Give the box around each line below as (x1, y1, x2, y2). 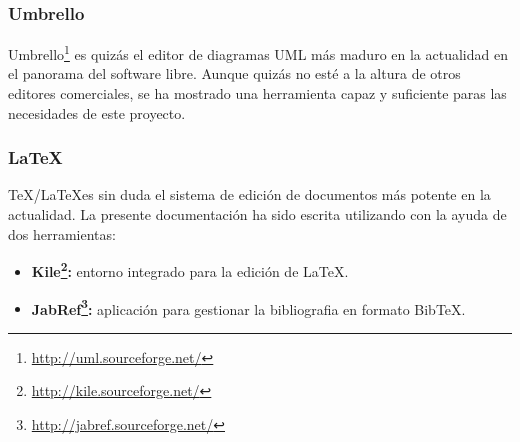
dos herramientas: (8, 223, 116, 244)
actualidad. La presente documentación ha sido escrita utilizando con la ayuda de (8, 204, 507, 225)
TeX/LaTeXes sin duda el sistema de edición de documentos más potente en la (8, 184, 491, 205)
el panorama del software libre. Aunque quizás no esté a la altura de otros (8, 63, 461, 84)
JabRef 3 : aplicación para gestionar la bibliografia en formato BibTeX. (31, 295, 466, 319)
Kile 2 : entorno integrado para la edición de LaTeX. (31, 258, 349, 281)
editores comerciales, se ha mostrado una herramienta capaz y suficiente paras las (8, 83, 507, 104)
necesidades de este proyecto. (8, 102, 186, 123)
